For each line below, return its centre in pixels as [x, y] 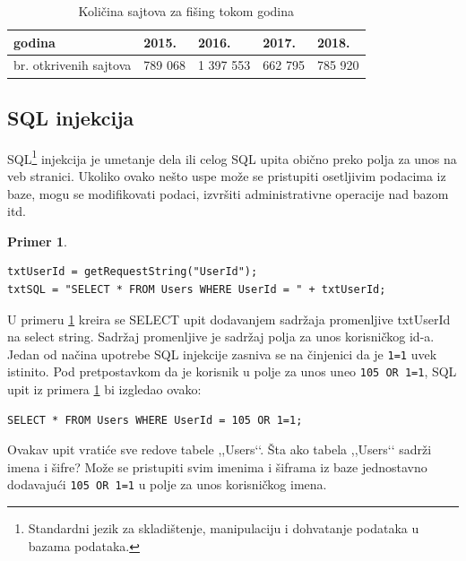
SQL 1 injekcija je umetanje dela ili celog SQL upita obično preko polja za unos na [232, 157]
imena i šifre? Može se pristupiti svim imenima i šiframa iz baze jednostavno [217, 466]
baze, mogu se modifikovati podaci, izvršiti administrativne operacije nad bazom [228, 193]
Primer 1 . [37, 241]
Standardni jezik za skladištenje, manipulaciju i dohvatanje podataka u [224, 528]
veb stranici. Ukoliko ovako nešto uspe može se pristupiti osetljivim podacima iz [227, 175]
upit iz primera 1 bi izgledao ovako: [104, 389]
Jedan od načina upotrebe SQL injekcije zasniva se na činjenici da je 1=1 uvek [222, 354]
